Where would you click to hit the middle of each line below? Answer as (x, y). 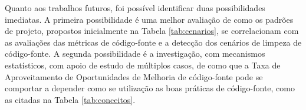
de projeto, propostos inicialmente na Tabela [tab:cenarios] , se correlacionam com (152, 31)
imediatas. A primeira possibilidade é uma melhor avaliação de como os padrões (149, 19)
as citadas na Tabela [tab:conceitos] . (70, 99)
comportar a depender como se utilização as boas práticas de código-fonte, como (150, 88)
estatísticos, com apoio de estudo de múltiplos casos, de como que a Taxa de (143, 65)
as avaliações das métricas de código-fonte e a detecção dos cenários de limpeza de (153, 42)
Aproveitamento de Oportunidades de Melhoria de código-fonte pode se (134, 76)
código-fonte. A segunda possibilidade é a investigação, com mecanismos (135, 54)
